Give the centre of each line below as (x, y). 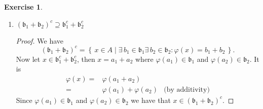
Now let (28, 59)
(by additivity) (187, 89)
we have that (151, 100)
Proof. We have (40, 40)
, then (86, 59)
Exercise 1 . (23, 7)
